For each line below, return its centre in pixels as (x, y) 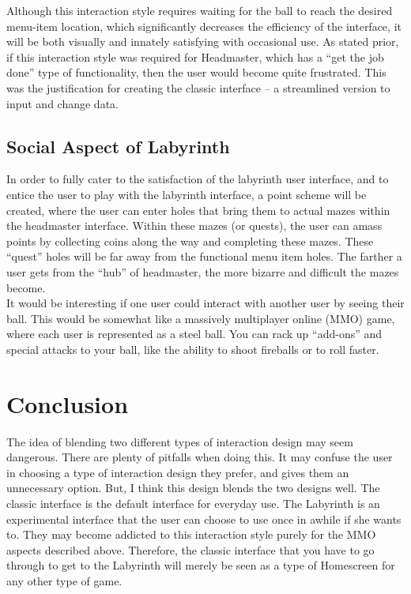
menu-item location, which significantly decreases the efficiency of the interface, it (204, 26)
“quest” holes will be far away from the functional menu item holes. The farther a (204, 256)
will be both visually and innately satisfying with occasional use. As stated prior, (203, 41)
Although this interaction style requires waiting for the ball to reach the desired (200, 10)
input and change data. (62, 103)
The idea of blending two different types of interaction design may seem (180, 441)
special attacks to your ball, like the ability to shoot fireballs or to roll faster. (193, 349)
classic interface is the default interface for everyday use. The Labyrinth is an (193, 503)
